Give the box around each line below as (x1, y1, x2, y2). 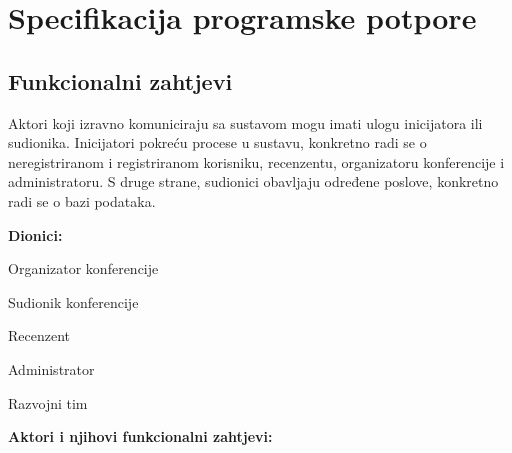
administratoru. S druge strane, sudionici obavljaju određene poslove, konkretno (8, 171, 499, 192)
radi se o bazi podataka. (8, 190, 156, 211)
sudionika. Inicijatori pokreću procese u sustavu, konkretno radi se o (8, 132, 427, 153)
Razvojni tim (8, 392, 88, 413)
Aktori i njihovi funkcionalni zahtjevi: (8, 426, 273, 447)
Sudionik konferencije (8, 291, 139, 312)
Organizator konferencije (8, 258, 159, 279)
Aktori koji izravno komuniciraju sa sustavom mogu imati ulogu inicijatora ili (8, 112, 483, 133)
